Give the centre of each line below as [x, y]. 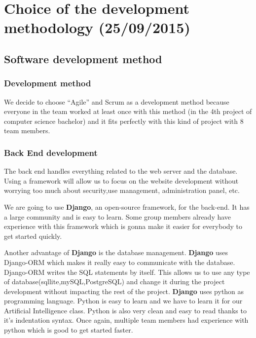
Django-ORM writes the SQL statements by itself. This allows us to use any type [127, 272]
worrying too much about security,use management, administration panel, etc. [122, 190]
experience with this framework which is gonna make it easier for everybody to [123, 226]
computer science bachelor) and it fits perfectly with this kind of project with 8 [124, 121]
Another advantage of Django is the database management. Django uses [116, 252]
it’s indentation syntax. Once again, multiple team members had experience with [126, 320]
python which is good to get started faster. [69, 330]
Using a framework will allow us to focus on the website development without [121, 180]
